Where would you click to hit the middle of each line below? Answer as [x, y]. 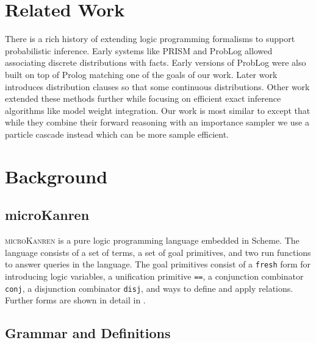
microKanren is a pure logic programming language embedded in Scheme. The [152, 240]
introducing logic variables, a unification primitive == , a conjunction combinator [154, 276]
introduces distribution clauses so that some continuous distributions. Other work [157, 86]
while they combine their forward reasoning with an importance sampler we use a [157, 122]
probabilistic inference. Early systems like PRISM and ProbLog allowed [139, 50]
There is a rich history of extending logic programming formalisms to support [150, 39]
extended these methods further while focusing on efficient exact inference [143, 98]
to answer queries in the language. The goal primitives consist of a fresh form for [158, 264]
